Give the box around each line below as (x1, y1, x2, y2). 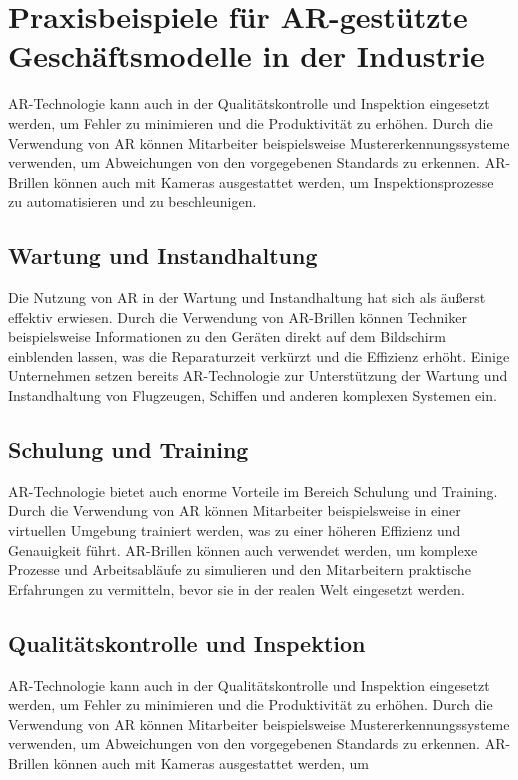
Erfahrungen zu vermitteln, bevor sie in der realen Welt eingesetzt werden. (8, 578, 465, 599)
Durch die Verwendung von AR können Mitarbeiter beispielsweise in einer (8, 500, 461, 521)
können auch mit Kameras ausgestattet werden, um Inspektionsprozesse (53, 171, 494, 192)
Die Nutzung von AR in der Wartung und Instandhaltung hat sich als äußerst (8, 287, 486, 308)
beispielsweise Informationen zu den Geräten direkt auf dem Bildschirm (8, 326, 446, 347)
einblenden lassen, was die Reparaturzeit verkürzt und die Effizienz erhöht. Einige (8, 345, 510, 366)
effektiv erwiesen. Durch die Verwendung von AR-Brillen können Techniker (8, 306, 467, 327)
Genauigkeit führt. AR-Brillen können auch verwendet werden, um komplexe (8, 539, 478, 560)
